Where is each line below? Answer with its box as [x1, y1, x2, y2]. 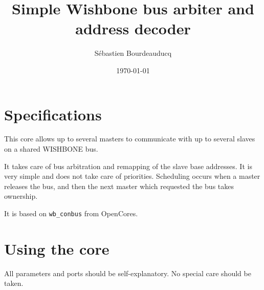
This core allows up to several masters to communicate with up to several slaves [4, 133, 255, 144]
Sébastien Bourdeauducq [94, 48, 172, 58]
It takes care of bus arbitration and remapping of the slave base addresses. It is [4, 160, 252, 171]
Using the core [4, 238, 109, 259]
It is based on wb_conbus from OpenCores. [4, 208, 138, 218]
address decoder [75, 18, 191, 39]
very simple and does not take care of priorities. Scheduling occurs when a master [4, 171, 260, 181]
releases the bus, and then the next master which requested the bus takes [4, 180, 234, 191]
